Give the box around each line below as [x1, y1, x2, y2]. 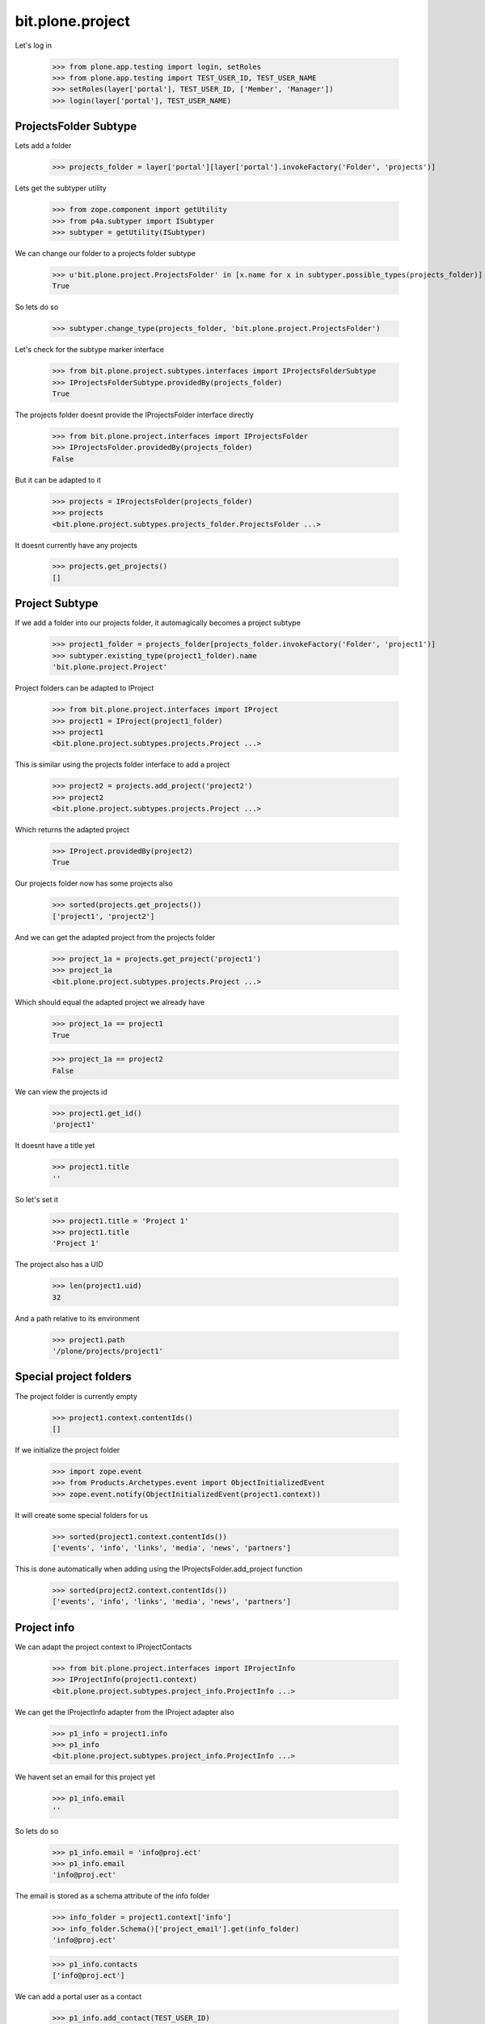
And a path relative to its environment [15, 1313, 141, 1323]
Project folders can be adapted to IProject [15, 683, 154, 693]
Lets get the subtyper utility [15, 183, 107, 193]
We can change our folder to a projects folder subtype [15, 248, 196, 258]
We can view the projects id [15, 1086, 108, 1096]
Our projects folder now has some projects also [15, 878, 173, 888]
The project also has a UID [15, 1260, 104, 1269]
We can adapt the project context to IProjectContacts [15, 1642, 192, 1652]
